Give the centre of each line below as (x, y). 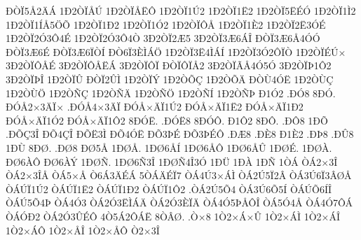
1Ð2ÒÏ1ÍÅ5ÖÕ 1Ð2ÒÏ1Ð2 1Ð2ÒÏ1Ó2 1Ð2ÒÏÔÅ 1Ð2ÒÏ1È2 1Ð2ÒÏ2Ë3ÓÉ (166, 24)
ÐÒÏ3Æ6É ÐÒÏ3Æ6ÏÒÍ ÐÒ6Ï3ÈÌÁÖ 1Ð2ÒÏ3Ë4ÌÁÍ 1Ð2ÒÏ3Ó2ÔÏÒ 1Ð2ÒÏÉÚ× (176, 51)
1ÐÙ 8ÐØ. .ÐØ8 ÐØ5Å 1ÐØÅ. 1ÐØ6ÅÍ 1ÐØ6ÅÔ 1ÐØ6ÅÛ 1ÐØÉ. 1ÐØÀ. (169, 147)
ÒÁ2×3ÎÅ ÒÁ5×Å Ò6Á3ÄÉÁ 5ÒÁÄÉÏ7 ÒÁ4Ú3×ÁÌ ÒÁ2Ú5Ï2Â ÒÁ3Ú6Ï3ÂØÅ (179, 175)
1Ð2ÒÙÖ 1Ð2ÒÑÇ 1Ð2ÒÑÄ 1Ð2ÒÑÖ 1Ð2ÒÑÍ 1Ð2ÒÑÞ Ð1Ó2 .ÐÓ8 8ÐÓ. (171, 93)
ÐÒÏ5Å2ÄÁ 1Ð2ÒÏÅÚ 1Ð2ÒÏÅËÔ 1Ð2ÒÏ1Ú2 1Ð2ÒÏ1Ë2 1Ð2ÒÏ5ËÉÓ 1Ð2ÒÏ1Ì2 (181, 10)
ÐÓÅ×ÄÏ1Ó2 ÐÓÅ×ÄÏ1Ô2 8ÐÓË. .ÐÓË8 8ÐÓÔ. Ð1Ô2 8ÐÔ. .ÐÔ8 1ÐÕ (167, 120)
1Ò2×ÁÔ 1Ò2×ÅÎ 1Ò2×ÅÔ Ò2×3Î (83, 230)
